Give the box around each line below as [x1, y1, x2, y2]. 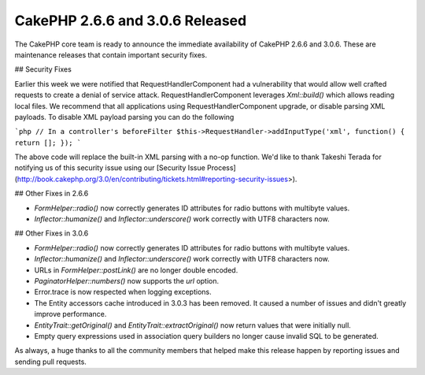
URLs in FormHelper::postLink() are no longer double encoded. [34, 265, 238, 275]
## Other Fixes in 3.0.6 [14, 228, 89, 238]
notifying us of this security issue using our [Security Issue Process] [14, 163, 236, 173]
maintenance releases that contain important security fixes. [14, 50, 208, 59]
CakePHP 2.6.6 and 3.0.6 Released [14, 12, 247, 29]
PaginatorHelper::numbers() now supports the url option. [34, 276, 220, 285]
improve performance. [34, 310, 107, 319]
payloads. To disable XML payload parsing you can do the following [14, 112, 235, 121]
